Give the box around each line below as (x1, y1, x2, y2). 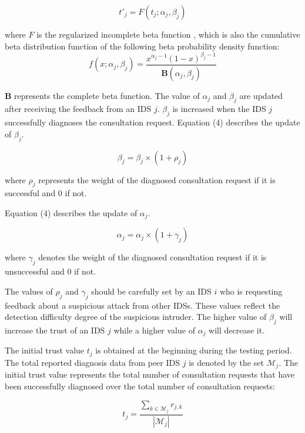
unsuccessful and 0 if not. (5, 265, 96, 277)
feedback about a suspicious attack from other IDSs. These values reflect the (5, 299, 280, 311)
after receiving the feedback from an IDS (5, 103, 152, 115)
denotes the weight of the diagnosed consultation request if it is (38, 251, 267, 263)
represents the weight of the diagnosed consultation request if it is (38, 173, 276, 186)
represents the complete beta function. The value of (14, 89, 200, 101)
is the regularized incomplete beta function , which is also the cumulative (36, 28, 300, 40)
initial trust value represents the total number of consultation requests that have (5, 368, 294, 381)
